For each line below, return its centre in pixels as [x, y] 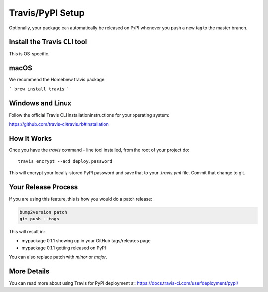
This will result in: [27, 232]
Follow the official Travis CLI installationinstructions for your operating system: [89, 115]
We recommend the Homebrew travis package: [58, 80]
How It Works [31, 138]
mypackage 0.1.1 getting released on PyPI [64, 248]
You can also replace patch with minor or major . [58, 257]
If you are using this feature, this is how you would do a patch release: [81, 199]
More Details [29, 271]
